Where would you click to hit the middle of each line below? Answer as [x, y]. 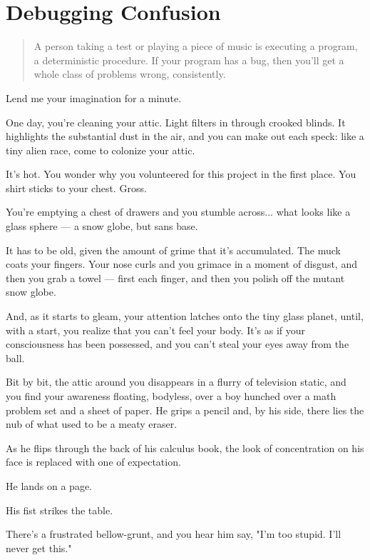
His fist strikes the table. [60, 510]
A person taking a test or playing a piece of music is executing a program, [196, 46]
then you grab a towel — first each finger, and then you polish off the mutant [175, 277]
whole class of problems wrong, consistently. [130, 74]
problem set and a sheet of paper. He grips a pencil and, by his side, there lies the [185, 410]
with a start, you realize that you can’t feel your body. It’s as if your [156, 330]
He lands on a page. [49, 485]
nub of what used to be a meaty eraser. [92, 424]
